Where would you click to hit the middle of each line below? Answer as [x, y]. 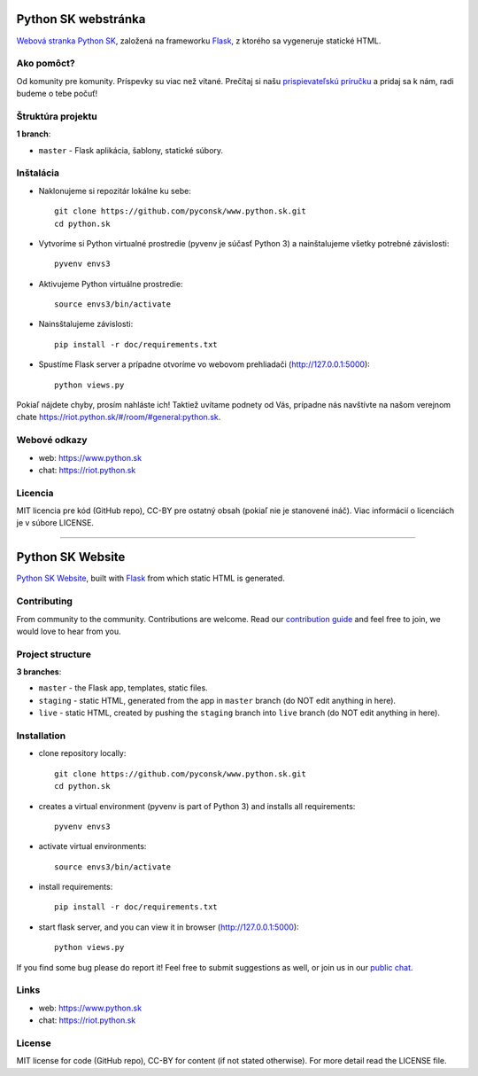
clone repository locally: [82, 753]
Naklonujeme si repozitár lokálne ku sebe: [115, 191]
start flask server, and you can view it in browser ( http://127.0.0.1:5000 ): [169, 927]
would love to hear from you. [69, 631]
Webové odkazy [52, 441]
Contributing [44, 601]
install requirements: [76, 887]
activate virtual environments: [93, 846]
